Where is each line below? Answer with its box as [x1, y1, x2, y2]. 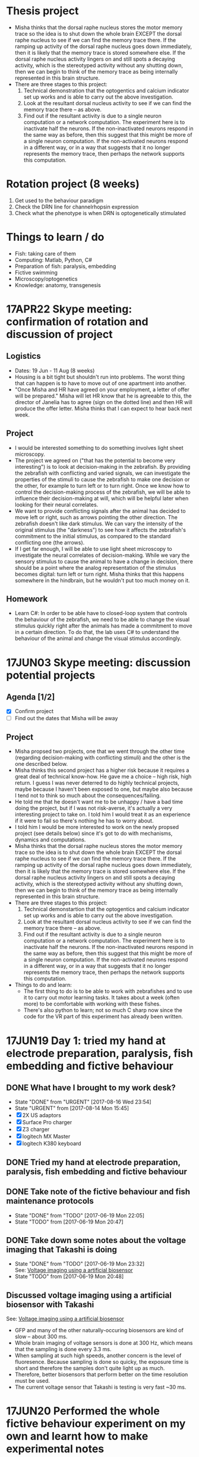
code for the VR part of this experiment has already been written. [23, 1013, 183, 1020]
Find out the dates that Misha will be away [14, 714, 118, 721]
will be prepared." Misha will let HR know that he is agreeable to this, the [14, 392, 192, 399]
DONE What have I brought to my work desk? [6, 1083, 176, 1093]
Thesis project [6, 4, 79, 18]
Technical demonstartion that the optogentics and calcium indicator [23, 906, 189, 913]
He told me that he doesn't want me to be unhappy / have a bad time [14, 798, 183, 806]
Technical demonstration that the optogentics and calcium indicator [23, 87, 189, 94]
